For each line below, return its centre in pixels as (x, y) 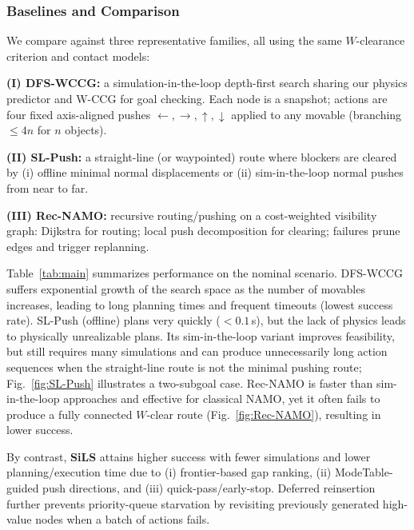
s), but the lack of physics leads (328, 320)
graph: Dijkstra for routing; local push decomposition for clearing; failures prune (203, 231)
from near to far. (48, 187)
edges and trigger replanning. (78, 246)
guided (23, 488)
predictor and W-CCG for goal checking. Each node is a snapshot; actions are (197, 98)
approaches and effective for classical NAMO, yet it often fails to (222, 398)
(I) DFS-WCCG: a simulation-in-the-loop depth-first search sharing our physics (207, 83)
